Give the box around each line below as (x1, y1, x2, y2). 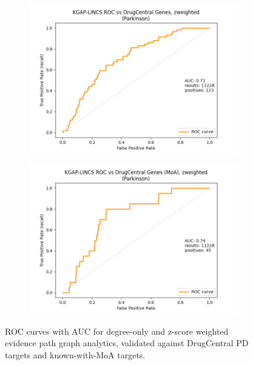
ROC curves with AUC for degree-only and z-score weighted (5, 324, 229, 337)
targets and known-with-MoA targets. (5, 348, 146, 361)
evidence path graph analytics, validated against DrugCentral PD (5, 337, 249, 349)
